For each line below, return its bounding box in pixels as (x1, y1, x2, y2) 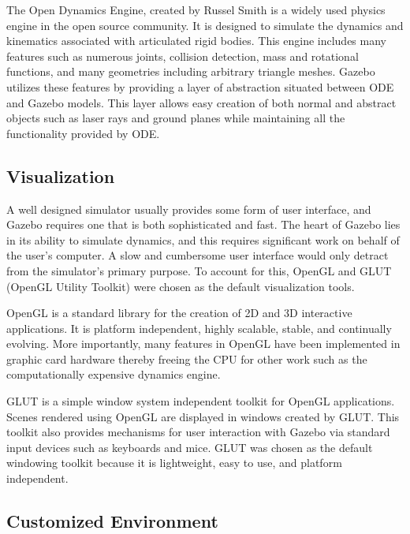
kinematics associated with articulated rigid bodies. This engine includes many (6, 32, 386, 49)
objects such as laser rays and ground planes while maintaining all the (6, 110, 345, 126)
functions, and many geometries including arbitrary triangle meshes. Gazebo (6, 63, 375, 80)
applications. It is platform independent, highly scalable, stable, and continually (6, 319, 392, 336)
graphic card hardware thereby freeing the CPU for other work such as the (6, 350, 367, 367)
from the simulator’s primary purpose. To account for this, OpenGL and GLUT (6, 262, 392, 278)
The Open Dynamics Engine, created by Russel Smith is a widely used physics (6, 2, 386, 17)
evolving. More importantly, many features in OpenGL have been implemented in (6, 335, 401, 352)
